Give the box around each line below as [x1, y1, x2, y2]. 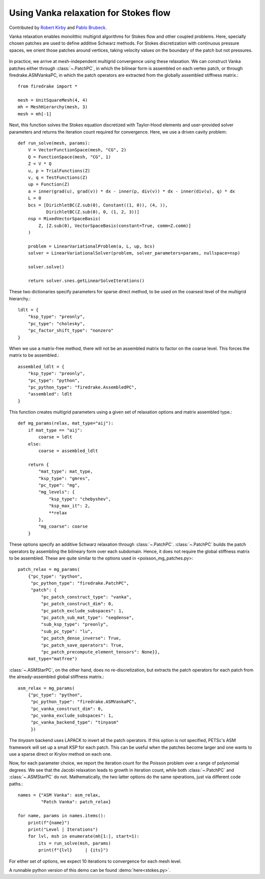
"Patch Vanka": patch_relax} [41, 799, 111, 805]
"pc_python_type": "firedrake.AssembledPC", [27, 384, 137, 390]
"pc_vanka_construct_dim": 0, [30, 706, 104, 711]
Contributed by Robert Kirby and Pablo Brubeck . [9, 25, 107, 30]
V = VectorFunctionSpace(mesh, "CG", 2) [27, 147, 127, 153]
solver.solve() [27, 264, 65, 270]
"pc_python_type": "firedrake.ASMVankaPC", [30, 699, 137, 705]
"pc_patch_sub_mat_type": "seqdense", [41, 615, 134, 621]
